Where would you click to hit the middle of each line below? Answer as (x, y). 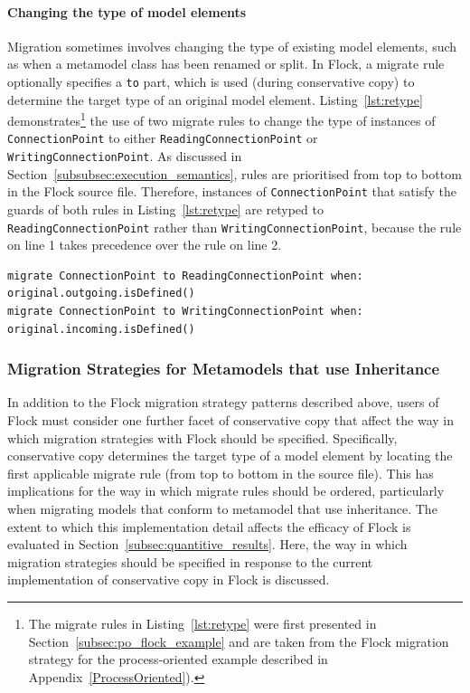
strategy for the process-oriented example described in (178, 659)
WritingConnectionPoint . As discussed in (125, 156)
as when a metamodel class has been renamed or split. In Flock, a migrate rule (226, 64)
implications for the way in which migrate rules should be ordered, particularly (226, 491)
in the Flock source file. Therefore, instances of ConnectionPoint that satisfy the (232, 191)
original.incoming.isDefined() (101, 329)
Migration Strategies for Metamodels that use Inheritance (224, 369)
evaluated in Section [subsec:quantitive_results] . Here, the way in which (207, 544)
